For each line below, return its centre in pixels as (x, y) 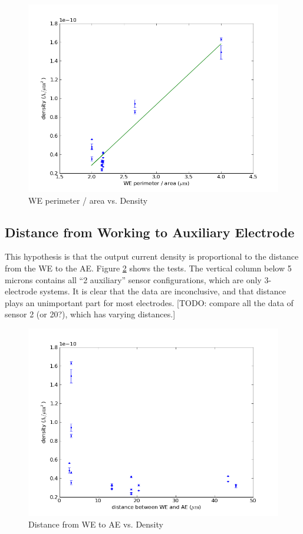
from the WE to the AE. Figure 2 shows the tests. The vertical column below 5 (148, 268)
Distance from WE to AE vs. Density (96, 524)
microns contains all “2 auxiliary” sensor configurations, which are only (133, 279)
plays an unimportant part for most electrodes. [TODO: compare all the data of (149, 302)
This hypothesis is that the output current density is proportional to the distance (152, 256)
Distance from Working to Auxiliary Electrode (150, 232)
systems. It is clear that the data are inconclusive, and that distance (163, 291)
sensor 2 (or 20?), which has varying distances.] (90, 314)
